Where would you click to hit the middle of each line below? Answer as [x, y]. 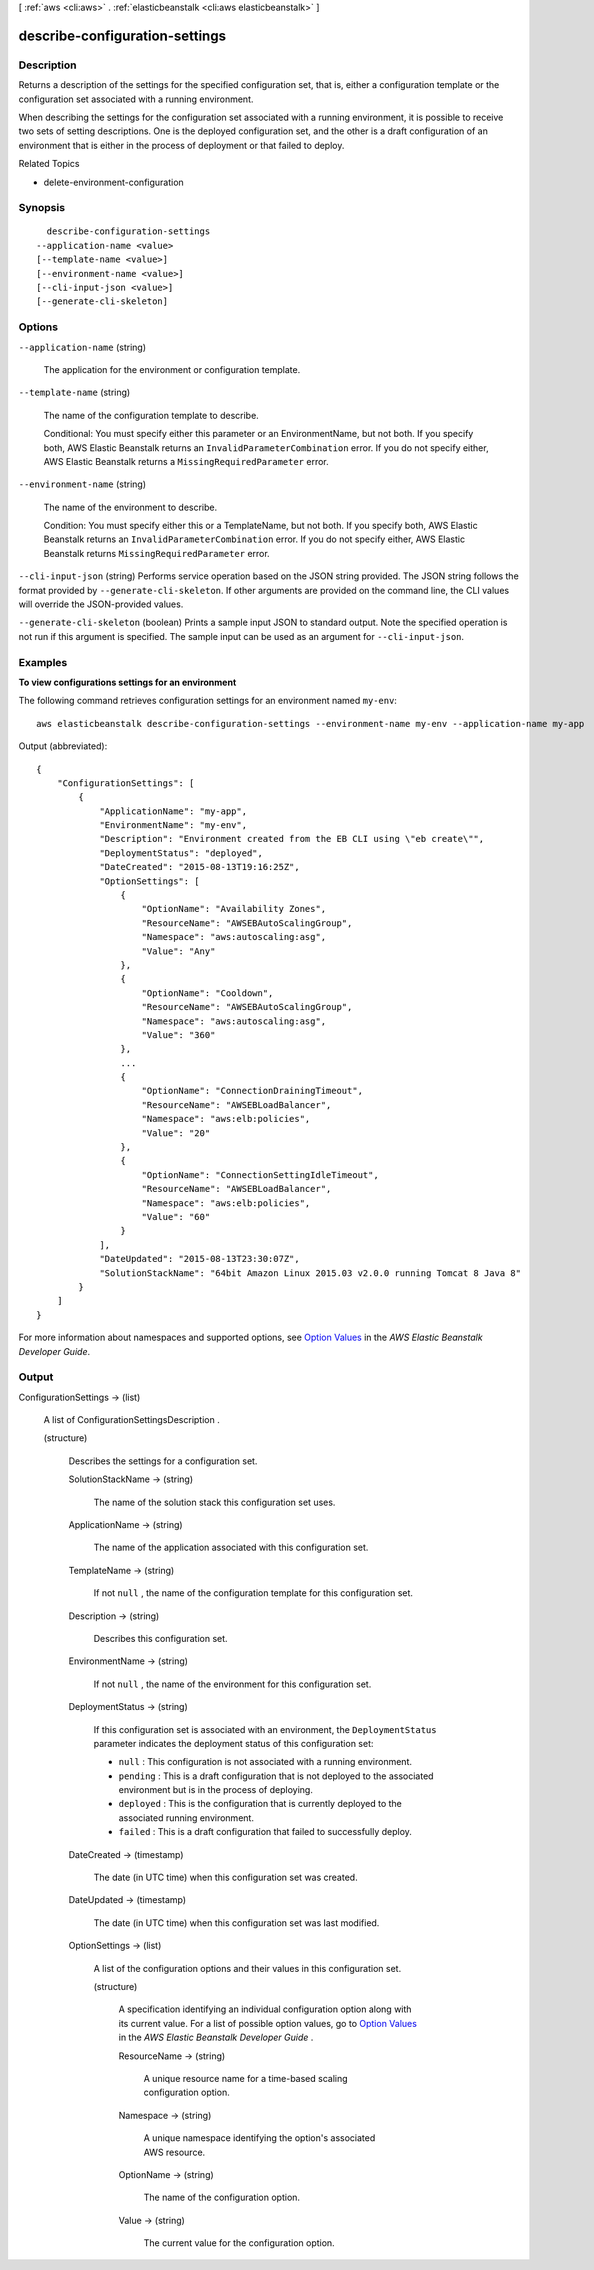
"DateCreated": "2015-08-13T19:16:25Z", [199, 867]
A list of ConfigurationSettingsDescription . [131, 1420]
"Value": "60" [176, 1216]
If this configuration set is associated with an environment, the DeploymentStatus [265, 1729]
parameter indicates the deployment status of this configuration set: [233, 1743]
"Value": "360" [178, 1034]
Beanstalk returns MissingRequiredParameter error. [156, 553]
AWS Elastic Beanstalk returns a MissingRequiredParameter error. [186, 461]
